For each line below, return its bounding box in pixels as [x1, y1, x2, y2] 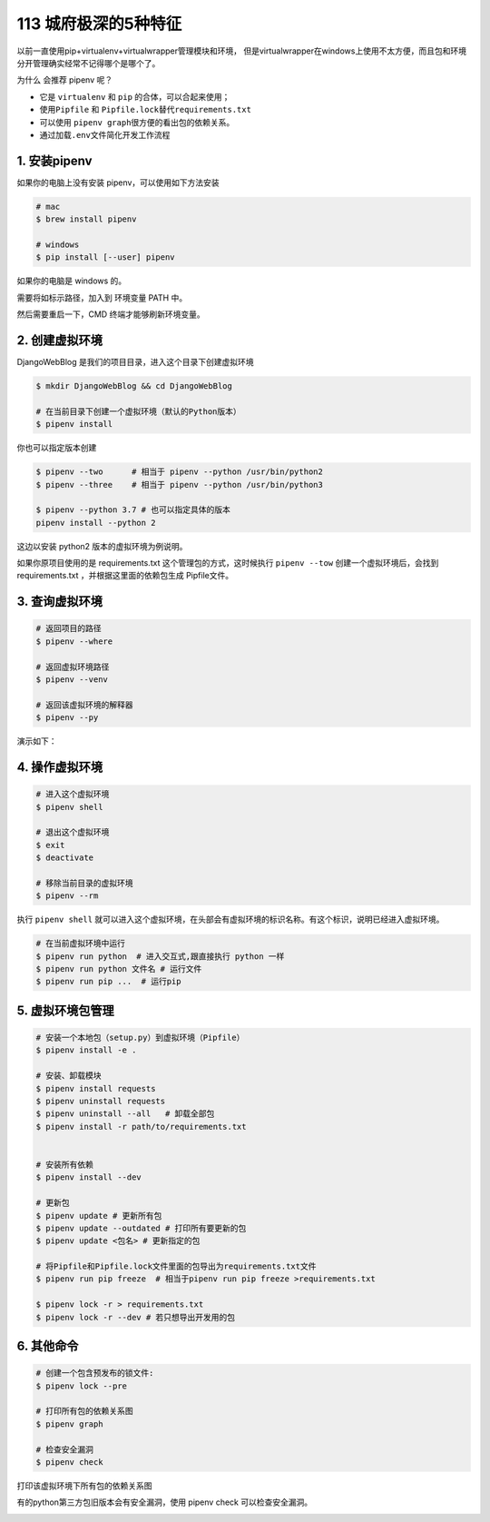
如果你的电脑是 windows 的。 [16, 275, 127, 286]
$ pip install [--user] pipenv [35, 252, 176, 262]
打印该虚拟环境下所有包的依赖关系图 [16, 1480, 152, 1491]
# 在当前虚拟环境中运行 [35, 938, 126, 949]
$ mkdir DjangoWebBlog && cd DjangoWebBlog [35, 381, 233, 390]
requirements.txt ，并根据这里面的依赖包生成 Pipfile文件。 [16, 570, 234, 581]
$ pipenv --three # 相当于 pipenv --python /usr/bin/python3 [35, 479, 324, 489]
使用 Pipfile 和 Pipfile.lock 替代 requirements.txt [39, 104, 251, 115]
